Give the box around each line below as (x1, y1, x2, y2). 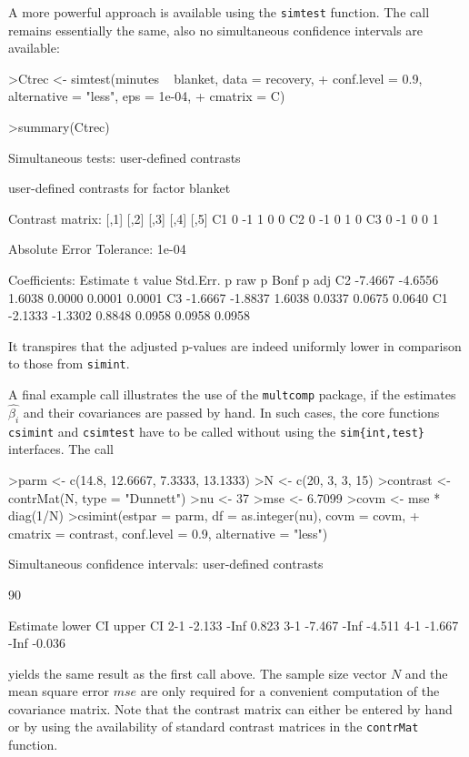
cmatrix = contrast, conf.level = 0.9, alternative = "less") (8, 523, 328, 542)
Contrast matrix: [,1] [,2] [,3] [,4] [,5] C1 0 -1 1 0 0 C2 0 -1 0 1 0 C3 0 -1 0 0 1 (8, 208, 439, 227)
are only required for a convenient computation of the (140, 681, 440, 701)
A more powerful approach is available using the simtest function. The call (8, 3, 430, 21)
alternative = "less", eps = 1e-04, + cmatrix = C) (8, 86, 285, 106)
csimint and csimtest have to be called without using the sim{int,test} (8, 421, 425, 440)
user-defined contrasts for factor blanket (8, 178, 231, 197)
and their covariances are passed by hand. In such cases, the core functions (23, 402, 440, 421)
